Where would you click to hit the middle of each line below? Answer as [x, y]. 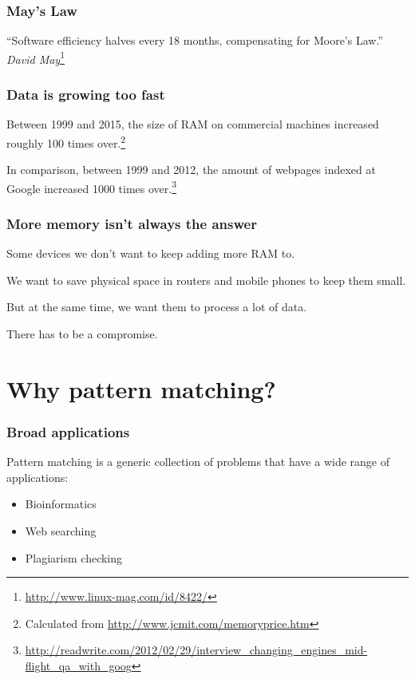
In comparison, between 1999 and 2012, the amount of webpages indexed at [191, 170]
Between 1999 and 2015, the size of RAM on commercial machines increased [193, 124]
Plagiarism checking [74, 557]
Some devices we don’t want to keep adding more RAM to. [151, 253]
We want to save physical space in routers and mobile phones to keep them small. [206, 280]
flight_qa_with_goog [78, 665]
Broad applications [68, 431]
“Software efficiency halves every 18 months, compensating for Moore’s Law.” [195, 40]
